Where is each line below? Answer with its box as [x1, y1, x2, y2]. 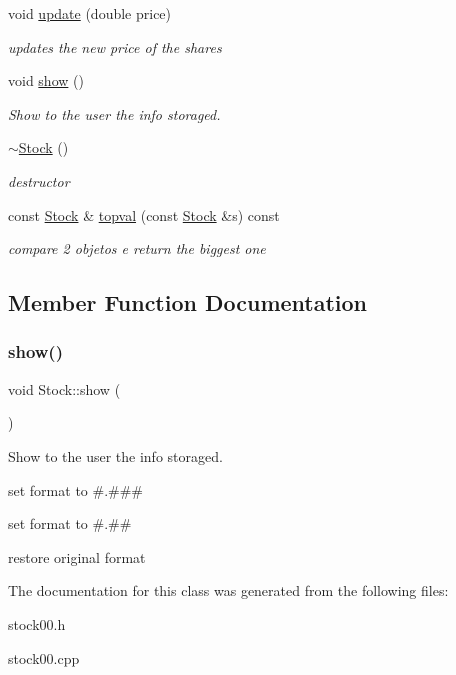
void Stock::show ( [8, 378, 121, 399]
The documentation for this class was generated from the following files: [8, 580, 449, 601]
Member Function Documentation [8, 287, 368, 318]
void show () [8, 70, 84, 91]
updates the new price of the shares [8, 36, 222, 57]
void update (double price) [8, 3, 172, 23]
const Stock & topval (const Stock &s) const [8, 204, 280, 225]
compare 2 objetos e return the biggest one [8, 238, 266, 259]
